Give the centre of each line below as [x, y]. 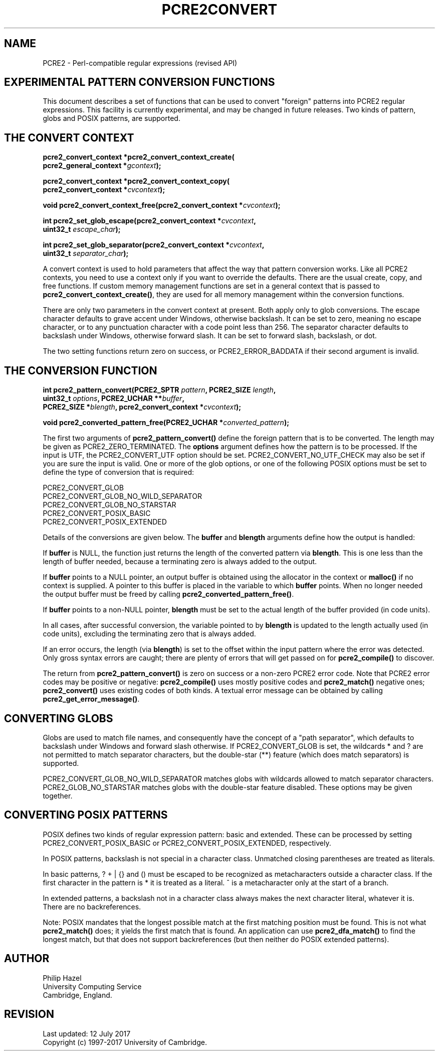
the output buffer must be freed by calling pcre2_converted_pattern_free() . [168, 594]
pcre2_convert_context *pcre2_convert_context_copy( [136, 181]
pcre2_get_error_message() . [91, 699]
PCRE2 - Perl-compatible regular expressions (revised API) [140, 63]
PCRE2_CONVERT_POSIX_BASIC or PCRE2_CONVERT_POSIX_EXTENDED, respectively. [187, 843]
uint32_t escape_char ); [82, 229]
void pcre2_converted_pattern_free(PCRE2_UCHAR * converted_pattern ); [166, 423]
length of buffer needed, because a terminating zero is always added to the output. [180, 562]
